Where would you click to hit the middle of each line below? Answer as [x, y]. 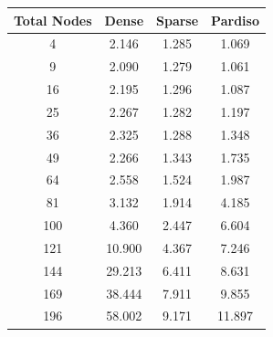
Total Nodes [53, 20]
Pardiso [235, 20]
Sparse [178, 20]
